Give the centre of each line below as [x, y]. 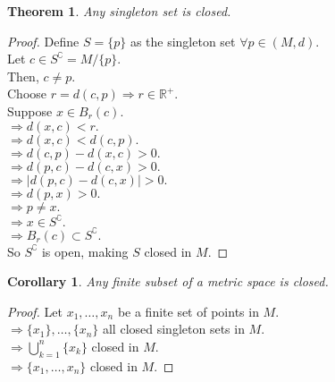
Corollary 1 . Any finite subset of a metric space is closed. [168, 281]
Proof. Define [43, 41]
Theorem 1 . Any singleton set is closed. [119, 11]
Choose [27, 93]
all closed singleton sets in [173, 329]
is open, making [85, 251]
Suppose [30, 110]
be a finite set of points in [188, 311]
